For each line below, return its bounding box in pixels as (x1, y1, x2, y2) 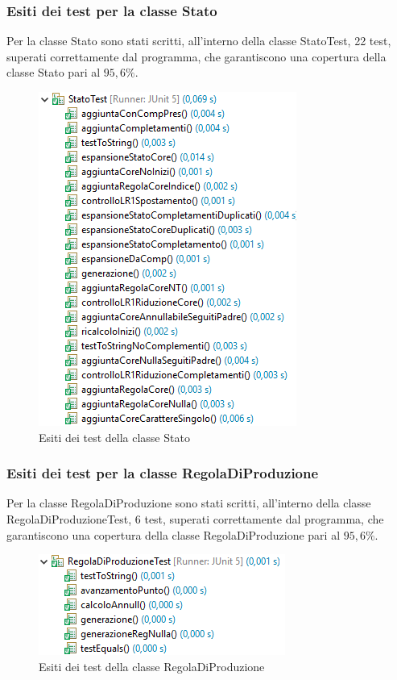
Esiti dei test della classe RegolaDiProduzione (39, 657, 265, 674)
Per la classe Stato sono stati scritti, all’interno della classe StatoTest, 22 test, (6, 32, 391, 49)
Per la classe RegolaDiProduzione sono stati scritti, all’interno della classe (6, 494, 371, 511)
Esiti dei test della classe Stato (39, 428, 190, 445)
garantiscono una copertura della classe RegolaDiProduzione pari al (6, 526, 341, 543)
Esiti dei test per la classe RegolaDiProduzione (6, 463, 319, 483)
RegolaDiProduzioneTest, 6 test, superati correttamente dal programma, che (6, 511, 384, 527)
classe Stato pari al (6, 64, 101, 81)
